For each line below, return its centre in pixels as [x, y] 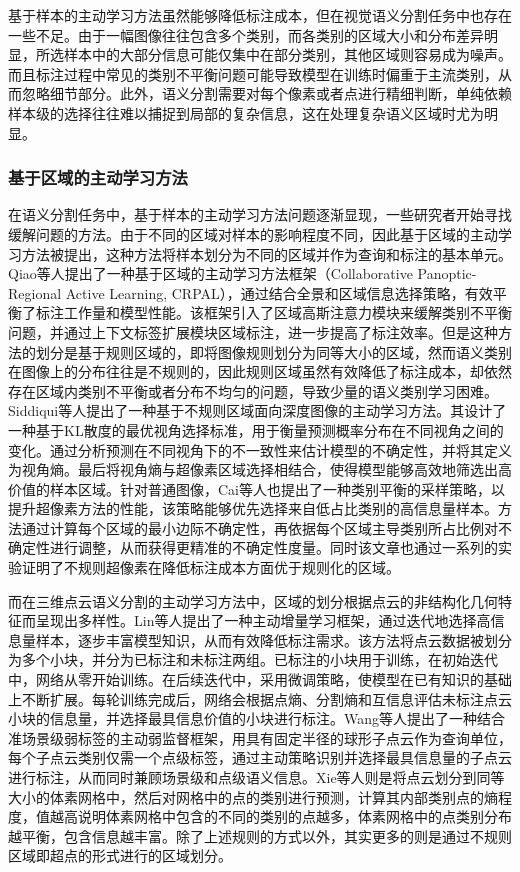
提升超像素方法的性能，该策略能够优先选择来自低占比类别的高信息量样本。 [253, 508]
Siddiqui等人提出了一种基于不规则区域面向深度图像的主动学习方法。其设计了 [257, 410]
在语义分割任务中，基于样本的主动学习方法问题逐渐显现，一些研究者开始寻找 [260, 214]
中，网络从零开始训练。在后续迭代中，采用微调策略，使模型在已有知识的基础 [260, 679]
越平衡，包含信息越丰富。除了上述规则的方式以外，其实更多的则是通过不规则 [260, 835]
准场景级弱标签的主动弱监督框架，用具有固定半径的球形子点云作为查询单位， [260, 737]
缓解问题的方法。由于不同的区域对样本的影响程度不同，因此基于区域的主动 [253, 233]
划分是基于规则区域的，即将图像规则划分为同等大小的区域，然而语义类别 [273, 351]
